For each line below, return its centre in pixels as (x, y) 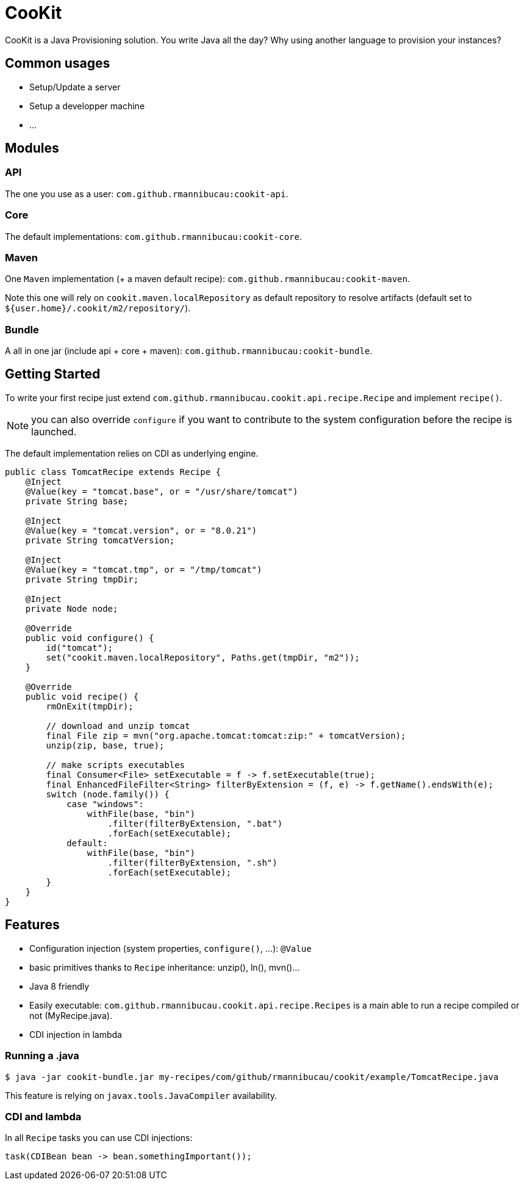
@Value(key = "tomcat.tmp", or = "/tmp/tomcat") (144, 569)
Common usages (58, 63)
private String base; (77, 501)
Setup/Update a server (75, 87)
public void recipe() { (82, 696)
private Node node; (72, 608)
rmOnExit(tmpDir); (90, 706)
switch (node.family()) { (108, 794)
